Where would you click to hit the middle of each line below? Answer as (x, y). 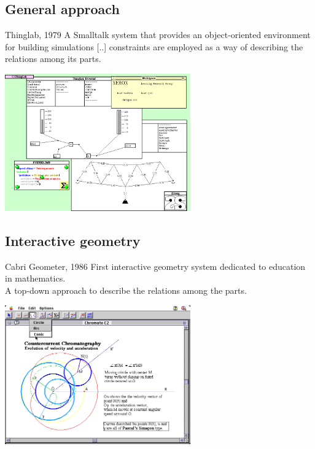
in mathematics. (35, 278)
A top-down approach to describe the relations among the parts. (126, 290)
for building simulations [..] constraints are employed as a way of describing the (154, 46)
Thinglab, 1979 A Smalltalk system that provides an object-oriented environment (158, 35)
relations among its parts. (53, 59)
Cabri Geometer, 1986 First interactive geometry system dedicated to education (155, 266)
